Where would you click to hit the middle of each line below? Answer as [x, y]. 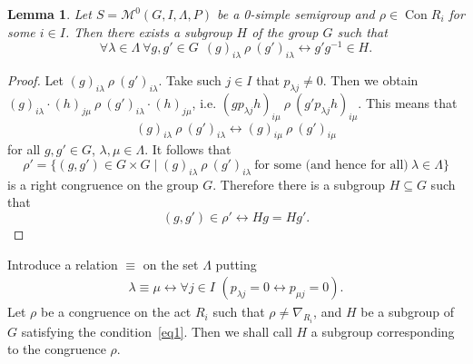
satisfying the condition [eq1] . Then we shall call [157, 331]
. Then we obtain [370, 80]
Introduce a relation [63, 264]
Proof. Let [35, 80]
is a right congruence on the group [103, 184]
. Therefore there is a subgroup [299, 184]
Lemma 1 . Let [49, 14]
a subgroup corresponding [383, 331]
